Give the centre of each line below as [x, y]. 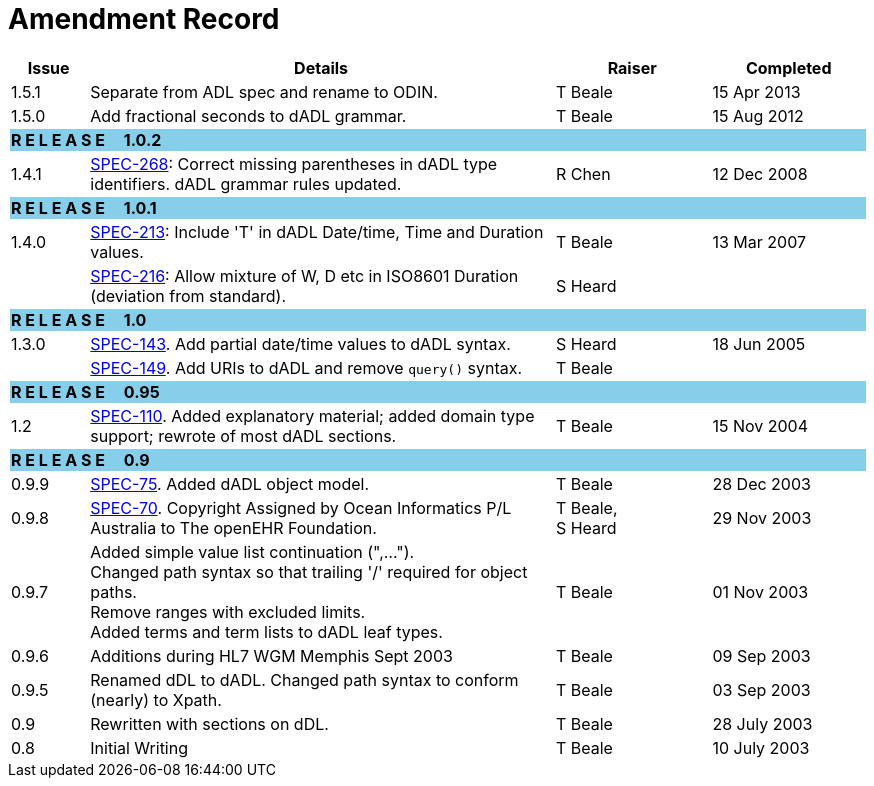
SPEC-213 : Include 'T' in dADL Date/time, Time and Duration [317, 231]
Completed [788, 67]
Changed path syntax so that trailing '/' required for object [309, 571]
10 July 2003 [761, 747]
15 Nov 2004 [760, 425]
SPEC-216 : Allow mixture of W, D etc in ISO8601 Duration [304, 275]
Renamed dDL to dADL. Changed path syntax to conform [304, 679]
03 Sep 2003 [761, 689]
